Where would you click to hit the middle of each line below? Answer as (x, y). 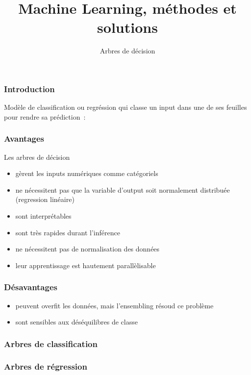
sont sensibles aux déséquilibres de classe (76, 322)
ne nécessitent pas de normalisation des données (88, 249)
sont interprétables (43, 215)
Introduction (29, 88)
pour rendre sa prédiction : (45, 116)
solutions (127, 27)
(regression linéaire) (45, 199)
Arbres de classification (51, 343)
